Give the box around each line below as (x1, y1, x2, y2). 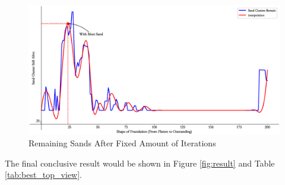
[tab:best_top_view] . (5, 168, 83, 181)
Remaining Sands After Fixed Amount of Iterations (28, 137, 216, 149)
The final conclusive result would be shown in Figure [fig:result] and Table (5, 156, 275, 169)
